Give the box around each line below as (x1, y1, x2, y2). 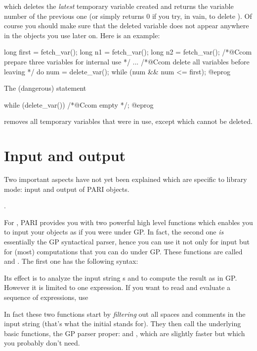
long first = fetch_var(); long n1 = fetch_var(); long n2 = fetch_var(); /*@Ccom (4, 47, 252, 57)
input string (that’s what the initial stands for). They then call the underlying (4, 318, 241, 329)
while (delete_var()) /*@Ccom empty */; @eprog (4, 99, 154, 110)
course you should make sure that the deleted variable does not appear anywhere (4, 20, 249, 31)
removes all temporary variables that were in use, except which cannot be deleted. (4, 116, 253, 126)
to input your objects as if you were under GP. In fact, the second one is (4, 227, 224, 237)
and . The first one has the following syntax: (4, 256, 138, 266)
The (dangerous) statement (4, 83, 86, 93)
